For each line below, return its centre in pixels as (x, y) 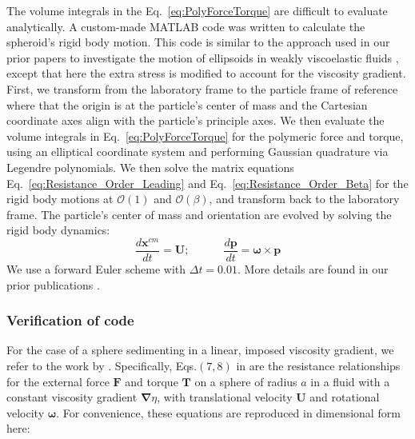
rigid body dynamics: (58, 230)
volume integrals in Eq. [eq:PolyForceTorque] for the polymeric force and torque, (205, 136)
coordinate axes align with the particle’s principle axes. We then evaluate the (196, 120)
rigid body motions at (60, 199)
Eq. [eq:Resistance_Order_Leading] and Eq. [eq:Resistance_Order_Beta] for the (207, 183)
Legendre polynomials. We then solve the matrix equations (150, 167)
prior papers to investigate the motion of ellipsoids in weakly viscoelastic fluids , (203, 57)
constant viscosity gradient (72, 397)
